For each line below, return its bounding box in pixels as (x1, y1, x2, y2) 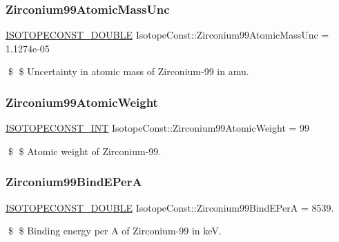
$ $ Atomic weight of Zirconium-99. (8, 143, 162, 158)
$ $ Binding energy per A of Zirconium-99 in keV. (8, 223, 222, 238)
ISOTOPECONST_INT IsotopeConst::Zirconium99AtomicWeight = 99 (6, 121, 310, 135)
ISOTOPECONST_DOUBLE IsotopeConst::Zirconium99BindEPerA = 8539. (6, 200, 334, 214)
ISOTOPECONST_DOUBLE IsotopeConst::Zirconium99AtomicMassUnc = (6, 28, 329, 42)
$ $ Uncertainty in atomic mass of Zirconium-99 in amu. (8, 64, 249, 79)
